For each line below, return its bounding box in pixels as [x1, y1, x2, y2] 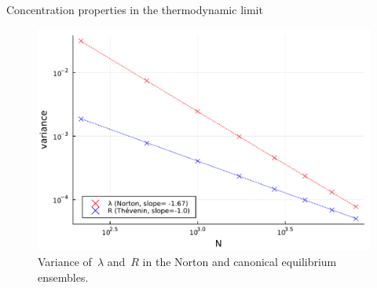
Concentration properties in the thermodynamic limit [6, 2, 263, 17]
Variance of [38, 253, 92, 269]
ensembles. [38, 268, 89, 285]
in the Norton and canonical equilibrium [142, 253, 337, 269]
